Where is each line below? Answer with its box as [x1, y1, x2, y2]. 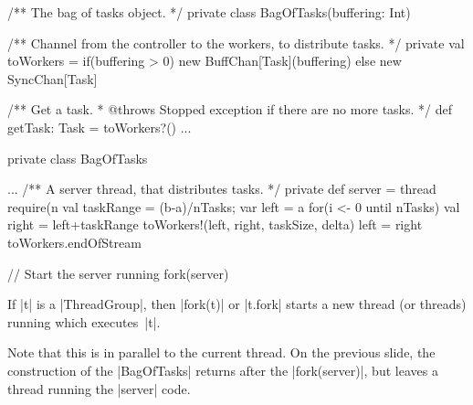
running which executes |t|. [7, 312, 161, 331]
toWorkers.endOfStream [7, 232, 142, 251]
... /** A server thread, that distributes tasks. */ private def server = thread [7, 179, 436, 198]
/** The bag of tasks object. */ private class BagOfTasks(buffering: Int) [7, 3, 411, 21]
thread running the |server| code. [7, 378, 191, 398]
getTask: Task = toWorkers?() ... [7, 117, 192, 136]
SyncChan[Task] [7, 69, 98, 88]
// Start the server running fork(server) [7, 263, 229, 282]
